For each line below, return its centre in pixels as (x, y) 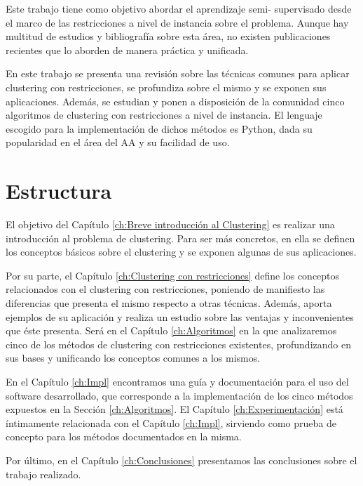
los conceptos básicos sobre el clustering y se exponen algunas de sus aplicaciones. (181, 252)
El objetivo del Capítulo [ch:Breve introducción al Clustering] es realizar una (170, 224)
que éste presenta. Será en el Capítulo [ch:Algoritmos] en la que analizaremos (171, 330)
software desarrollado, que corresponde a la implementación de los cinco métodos (179, 395)
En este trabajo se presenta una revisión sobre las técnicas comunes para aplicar (178, 73)
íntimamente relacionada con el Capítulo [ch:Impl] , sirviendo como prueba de (171, 422)
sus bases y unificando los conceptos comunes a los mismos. (133, 358)
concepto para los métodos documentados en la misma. (124, 436)
